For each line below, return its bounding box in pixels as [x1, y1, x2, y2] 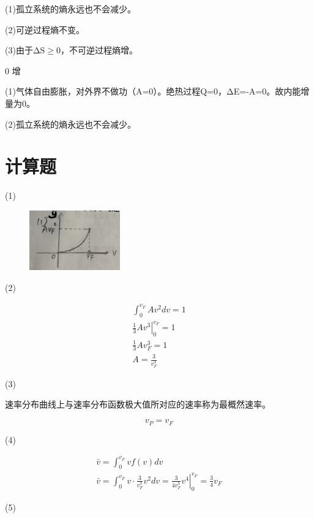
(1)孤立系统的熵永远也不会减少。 [5, 2, 136, 15]
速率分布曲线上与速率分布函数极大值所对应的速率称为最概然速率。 [5, 398, 271, 411]
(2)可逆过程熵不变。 [5, 23, 84, 36]
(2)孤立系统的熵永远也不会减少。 [5, 117, 136, 130]
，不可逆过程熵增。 [61, 44, 138, 56]
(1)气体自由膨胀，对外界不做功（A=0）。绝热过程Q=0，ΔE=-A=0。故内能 [5, 85, 301, 98]
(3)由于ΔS [5, 44, 45, 56]
